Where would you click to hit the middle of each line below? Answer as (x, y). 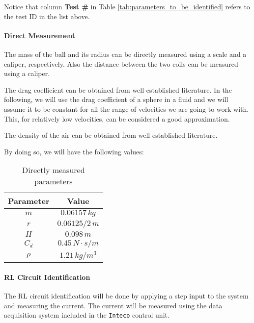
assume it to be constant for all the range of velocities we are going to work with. (127, 109)
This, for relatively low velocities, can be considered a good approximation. (117, 118)
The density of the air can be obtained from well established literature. (111, 135)
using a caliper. (27, 73)
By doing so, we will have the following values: (74, 151)
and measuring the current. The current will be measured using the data (113, 305)
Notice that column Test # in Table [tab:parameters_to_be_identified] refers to (127, 6)
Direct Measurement (40, 35)
